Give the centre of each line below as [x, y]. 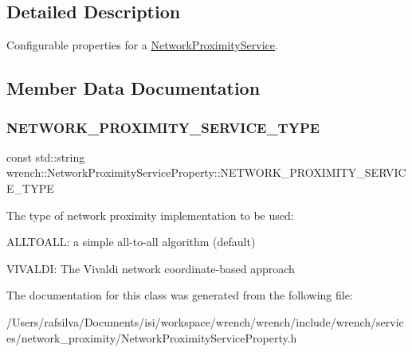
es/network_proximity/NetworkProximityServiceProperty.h [152, 337]
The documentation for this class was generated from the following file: [180, 295]
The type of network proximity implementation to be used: [150, 215]
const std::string [46, 156]
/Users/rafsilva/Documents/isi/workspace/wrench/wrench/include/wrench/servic [205, 321]
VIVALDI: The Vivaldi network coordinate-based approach [151, 268]
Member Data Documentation [133, 88]
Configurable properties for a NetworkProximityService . [142, 45]
